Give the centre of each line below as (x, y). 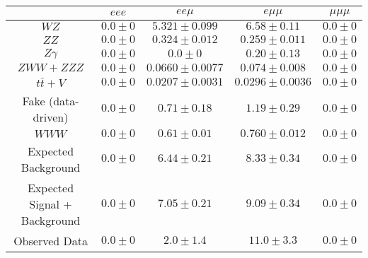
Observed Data (51, 240)
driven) (51, 117)
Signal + (51, 204)
